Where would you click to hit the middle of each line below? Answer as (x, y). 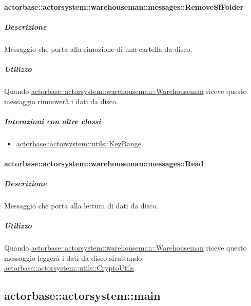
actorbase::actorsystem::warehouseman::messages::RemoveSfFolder (124, 6)
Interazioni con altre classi (53, 121)
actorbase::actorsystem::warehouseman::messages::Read (104, 163)
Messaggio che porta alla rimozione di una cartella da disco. (98, 49)
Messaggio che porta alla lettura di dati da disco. (81, 205)
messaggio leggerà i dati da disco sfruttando (73, 257)
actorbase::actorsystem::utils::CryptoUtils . (70, 268)
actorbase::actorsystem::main (82, 295)
